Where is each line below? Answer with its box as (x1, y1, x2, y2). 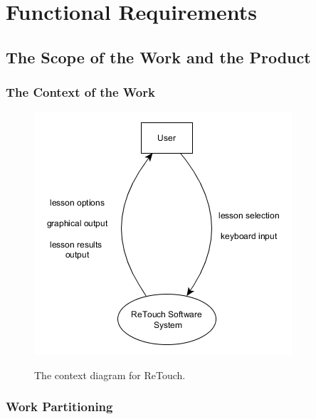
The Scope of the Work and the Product (6, 46, 311, 68)
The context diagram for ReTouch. (34, 367, 186, 382)
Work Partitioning (6, 398, 113, 415)
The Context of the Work (6, 83, 155, 101)
